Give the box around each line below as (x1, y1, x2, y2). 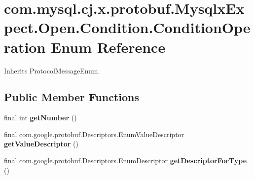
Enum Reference (51, 36, 166, 57)
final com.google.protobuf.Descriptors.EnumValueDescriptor (4, 129, 184, 139)
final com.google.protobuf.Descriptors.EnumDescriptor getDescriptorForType (4, 155, 247, 166)
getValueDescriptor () (4, 139, 78, 149)
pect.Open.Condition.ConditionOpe (4, 17, 251, 37)
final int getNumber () (4, 112, 77, 123)
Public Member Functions (4, 89, 139, 105)
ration (4, 36, 46, 57)
